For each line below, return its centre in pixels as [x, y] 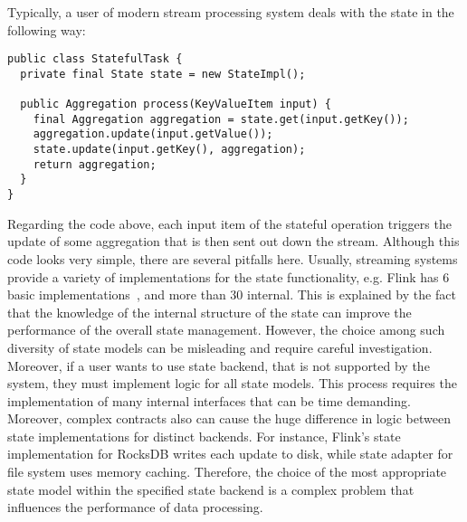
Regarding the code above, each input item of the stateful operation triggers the [229, 223]
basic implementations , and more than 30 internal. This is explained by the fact [232, 294]
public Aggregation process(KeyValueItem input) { [176, 104]
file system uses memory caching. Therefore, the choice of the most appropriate [227, 472]
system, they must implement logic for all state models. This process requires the [232, 383]
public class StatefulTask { [95, 59]
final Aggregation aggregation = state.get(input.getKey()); [221, 119]
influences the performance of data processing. [135, 507]
